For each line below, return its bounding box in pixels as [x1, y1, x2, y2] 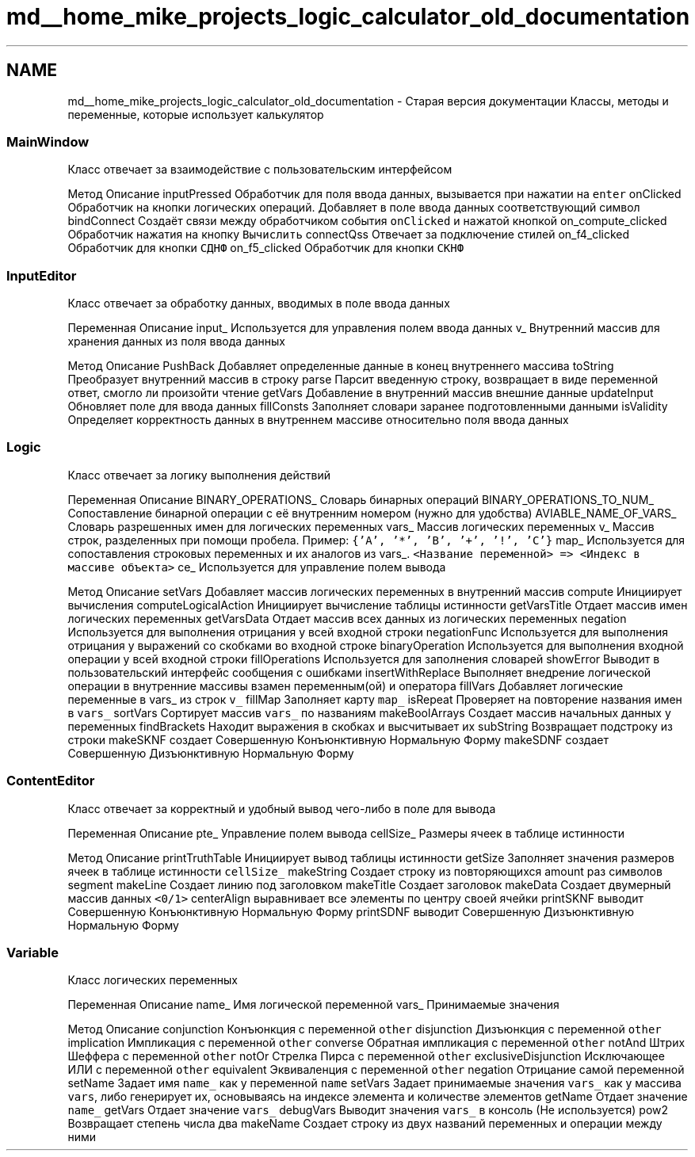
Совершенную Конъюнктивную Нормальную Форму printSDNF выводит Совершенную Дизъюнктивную [67, 904, 634, 918]
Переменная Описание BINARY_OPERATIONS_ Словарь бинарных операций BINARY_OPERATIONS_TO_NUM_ [67, 492, 654, 506]
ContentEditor [6, 773, 95, 789]
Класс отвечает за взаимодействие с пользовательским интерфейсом [67, 162, 453, 177]
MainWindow [6, 133, 90, 150]
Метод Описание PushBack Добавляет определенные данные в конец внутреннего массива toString [67, 359, 614, 373]
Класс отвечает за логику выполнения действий [67, 468, 330, 482]
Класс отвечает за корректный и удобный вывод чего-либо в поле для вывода [67, 801, 496, 815]
